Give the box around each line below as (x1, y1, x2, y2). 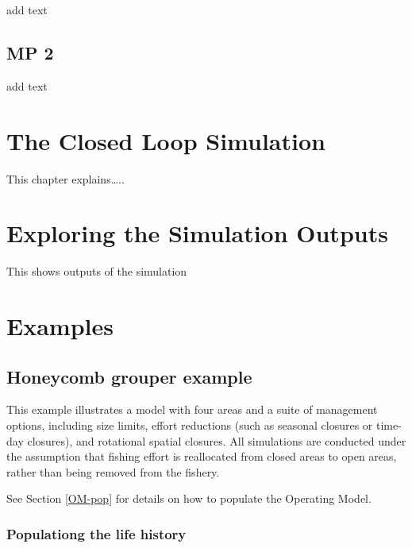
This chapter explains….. (6, 170, 125, 187)
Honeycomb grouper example (6, 364, 252, 388)
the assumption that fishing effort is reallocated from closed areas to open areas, (6, 448, 397, 465)
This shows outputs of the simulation (6, 263, 187, 280)
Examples (6, 310, 114, 342)
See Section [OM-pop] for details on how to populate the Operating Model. (6, 490, 372, 507)
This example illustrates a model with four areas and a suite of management (6, 401, 378, 418)
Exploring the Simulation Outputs (6, 217, 388, 249)
